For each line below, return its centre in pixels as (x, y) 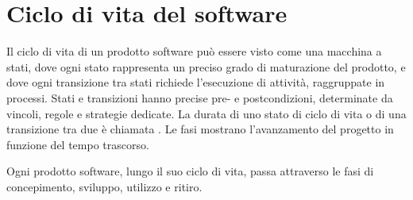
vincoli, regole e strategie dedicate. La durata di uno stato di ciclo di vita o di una (206, 113)
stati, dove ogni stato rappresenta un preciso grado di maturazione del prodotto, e (206, 66)
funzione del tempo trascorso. (78, 144)
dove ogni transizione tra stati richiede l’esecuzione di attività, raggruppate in (196, 82)
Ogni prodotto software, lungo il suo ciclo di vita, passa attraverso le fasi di (190, 171)
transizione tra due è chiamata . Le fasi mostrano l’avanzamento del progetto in (200, 129)
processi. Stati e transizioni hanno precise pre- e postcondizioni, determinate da (200, 97)
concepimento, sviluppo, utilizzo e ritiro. (104, 186)
